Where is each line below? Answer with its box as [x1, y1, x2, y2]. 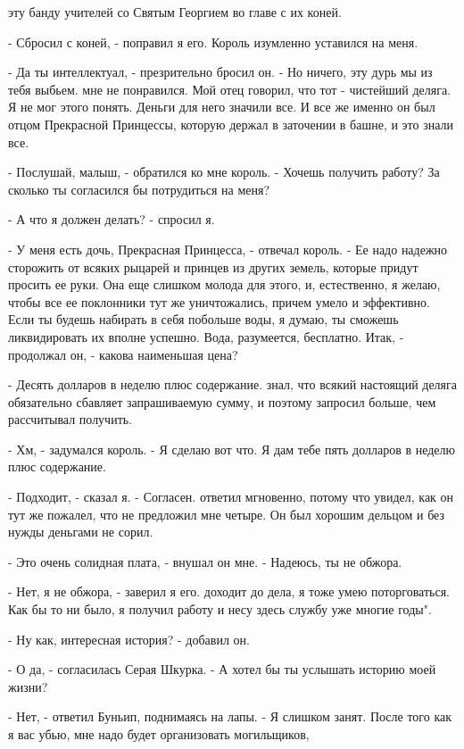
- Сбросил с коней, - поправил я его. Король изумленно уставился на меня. [8, 32, 418, 51]
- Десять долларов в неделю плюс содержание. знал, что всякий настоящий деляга [8, 375, 457, 394]
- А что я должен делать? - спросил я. [8, 210, 215, 229]
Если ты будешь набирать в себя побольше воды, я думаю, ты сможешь [8, 310, 399, 329]
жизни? [8, 677, 48, 695]
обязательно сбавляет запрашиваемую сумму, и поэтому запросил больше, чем [8, 392, 436, 411]
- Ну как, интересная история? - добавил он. [8, 629, 250, 648]
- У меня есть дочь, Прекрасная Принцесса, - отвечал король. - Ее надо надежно [8, 239, 448, 258]
